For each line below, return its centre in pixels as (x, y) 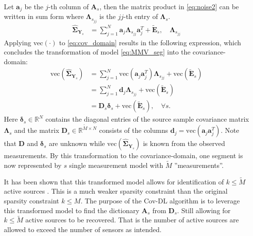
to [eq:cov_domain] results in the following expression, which (150, 42)
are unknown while (77, 143)
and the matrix (37, 130)
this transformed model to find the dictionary (72, 210)
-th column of (69, 6)
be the (34, 6)
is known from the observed (184, 143)
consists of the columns (134, 130)
